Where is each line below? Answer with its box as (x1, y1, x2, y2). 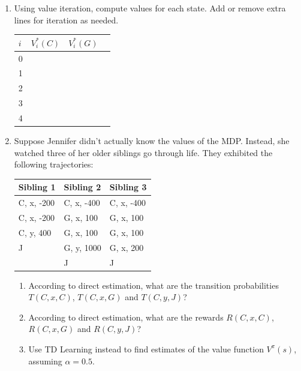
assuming (28, 354, 62, 367)
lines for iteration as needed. (14, 13, 119, 26)
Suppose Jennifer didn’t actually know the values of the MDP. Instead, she (14, 134, 290, 146)
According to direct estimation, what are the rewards (28, 310, 224, 323)
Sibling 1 (18, 181, 56, 193)
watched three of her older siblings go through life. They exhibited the (14, 146, 273, 158)
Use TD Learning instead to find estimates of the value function (28, 342, 264, 355)
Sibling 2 (64, 181, 101, 193)
